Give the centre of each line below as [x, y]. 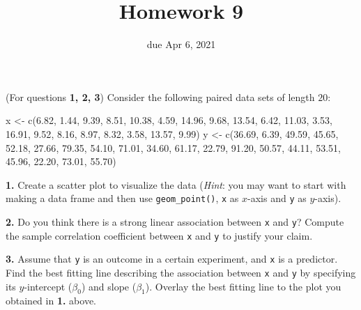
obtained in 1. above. [51, 301]
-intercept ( [48, 286]
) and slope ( [109, 286]
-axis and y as [277, 198]
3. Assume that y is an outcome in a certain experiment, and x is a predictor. [172, 259]
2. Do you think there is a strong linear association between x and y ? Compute [175, 221]
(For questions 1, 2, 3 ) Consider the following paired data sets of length [160, 96]
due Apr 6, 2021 [181, 44]
